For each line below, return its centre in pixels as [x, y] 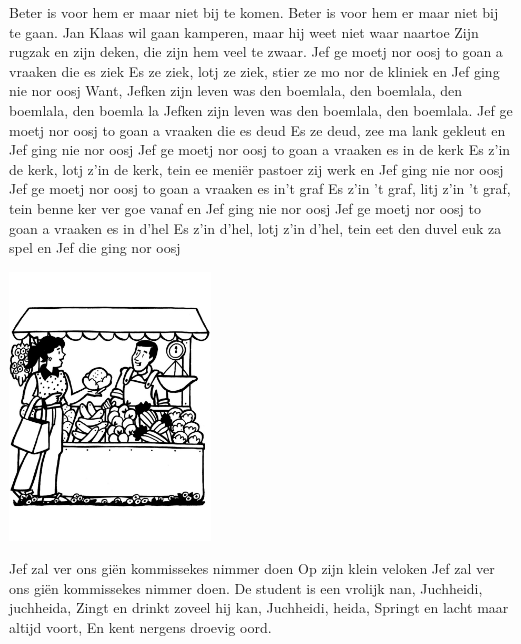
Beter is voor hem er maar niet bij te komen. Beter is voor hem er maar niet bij [254, 12]
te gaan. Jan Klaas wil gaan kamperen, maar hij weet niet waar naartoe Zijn [244, 31]
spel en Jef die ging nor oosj [95, 247]
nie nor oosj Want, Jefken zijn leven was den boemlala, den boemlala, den [236, 90]
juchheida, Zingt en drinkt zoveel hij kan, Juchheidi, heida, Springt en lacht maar [259, 607]
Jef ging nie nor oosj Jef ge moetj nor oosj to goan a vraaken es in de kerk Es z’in [260, 149]
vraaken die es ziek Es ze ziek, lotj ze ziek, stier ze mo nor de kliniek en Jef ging [254, 70]
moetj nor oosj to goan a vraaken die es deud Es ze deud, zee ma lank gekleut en [257, 129]
